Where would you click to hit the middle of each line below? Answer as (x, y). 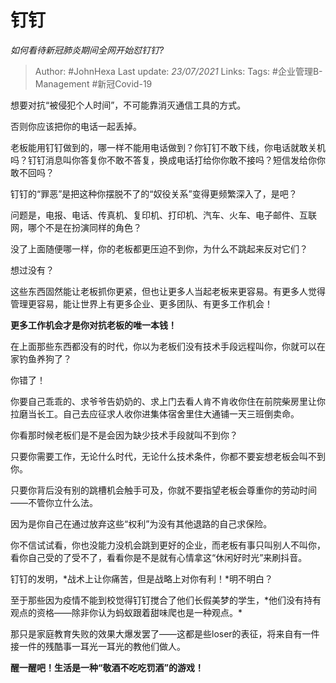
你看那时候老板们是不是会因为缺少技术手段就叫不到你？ (124, 435)
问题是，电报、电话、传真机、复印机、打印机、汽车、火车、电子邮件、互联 (163, 215)
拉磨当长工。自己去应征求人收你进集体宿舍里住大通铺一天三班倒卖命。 (155, 413)
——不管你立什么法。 (54, 502)
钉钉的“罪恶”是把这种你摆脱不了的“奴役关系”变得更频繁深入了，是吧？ (154, 193)
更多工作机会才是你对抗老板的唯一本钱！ (93, 325)
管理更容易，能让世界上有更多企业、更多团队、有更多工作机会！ (141, 303)
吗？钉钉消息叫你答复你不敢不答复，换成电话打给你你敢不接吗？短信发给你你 (168, 160)
